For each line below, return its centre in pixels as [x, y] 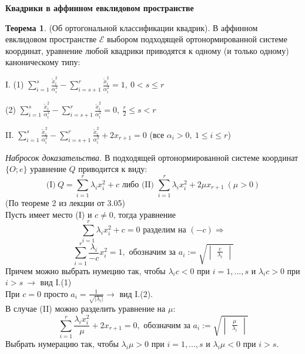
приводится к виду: [113, 169]
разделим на [165, 230]
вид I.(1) [56, 282]
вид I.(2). [136, 293]
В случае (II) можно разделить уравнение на [86, 309]
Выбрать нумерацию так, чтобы [62, 344]
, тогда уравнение [145, 214]
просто [56, 293]
